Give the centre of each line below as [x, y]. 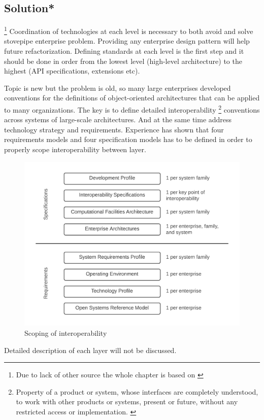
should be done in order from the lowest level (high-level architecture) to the [123, 61]
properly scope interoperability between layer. [75, 149]
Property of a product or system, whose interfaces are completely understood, [137, 391]
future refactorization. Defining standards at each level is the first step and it [124, 51]
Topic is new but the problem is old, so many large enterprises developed [118, 87]
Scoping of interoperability [66, 332]
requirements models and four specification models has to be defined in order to [128, 139]
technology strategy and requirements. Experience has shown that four [114, 129]
